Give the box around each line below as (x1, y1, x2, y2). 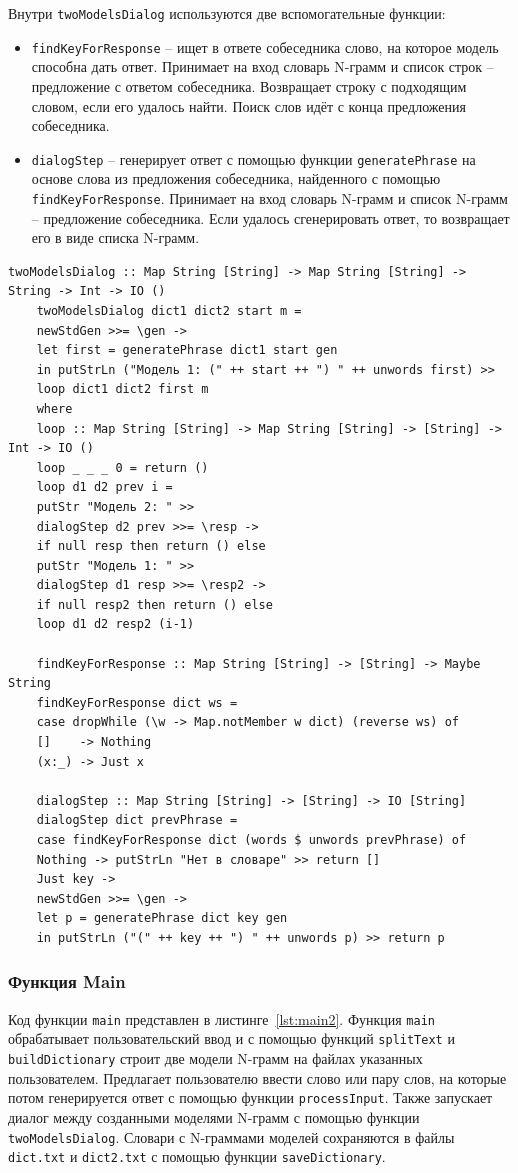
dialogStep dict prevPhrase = (36, 813, 238, 828)
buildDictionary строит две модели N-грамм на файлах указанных (8, 1048, 423, 1069)
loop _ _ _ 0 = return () (36, 460, 209, 475)
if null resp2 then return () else (36, 597, 273, 612)
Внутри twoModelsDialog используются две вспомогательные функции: (8, 3, 446, 23)
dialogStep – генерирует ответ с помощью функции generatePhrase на (31, 148, 476, 169)
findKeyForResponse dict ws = (36, 695, 238, 710)
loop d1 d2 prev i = (36, 480, 173, 495)
